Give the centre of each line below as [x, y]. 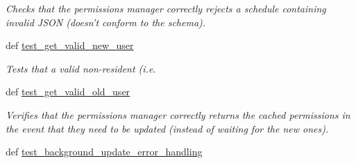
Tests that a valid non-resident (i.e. [81, 68]
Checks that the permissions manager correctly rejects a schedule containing [166, 8]
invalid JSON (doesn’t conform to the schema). [106, 22]
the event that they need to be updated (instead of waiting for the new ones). [167, 128]
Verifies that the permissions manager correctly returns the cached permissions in [178, 114]
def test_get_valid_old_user [68, 92]
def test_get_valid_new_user [70, 45]
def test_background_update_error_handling [104, 152]
